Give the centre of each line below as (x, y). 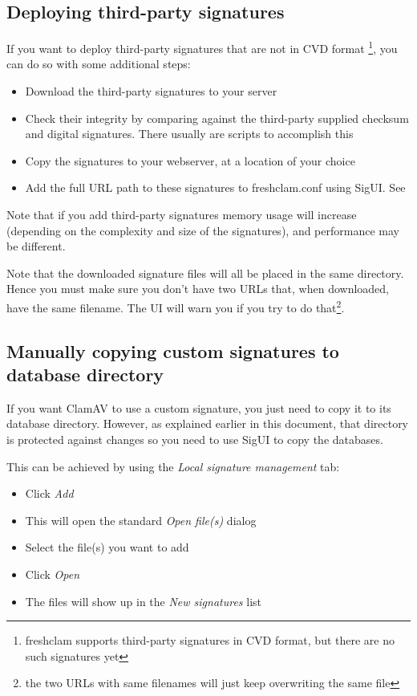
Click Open (53, 574)
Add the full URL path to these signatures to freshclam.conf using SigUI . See (215, 187)
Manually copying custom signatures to (173, 350)
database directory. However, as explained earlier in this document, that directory (208, 423)
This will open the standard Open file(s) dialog (141, 520)
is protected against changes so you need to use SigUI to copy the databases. (195, 440)
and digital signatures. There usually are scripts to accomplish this (189, 134)
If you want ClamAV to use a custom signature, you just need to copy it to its (199, 407)
